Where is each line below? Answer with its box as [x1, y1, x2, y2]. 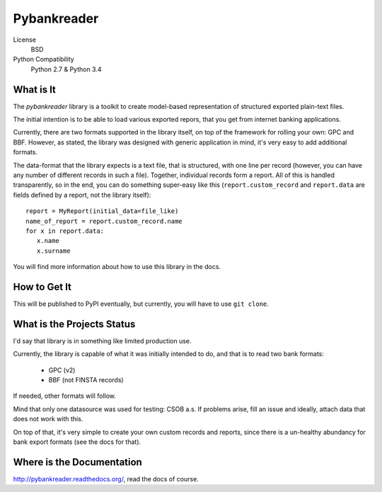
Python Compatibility [13, 55, 74, 64]
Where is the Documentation [13, 456, 143, 468]
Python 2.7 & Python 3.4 [30, 64, 102, 74]
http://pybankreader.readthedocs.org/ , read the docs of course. [13, 474, 199, 483]
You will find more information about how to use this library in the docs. [13, 263, 221, 271]
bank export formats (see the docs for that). [13, 437, 141, 446]
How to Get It [13, 280, 72, 293]
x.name [36, 237, 59, 245]
